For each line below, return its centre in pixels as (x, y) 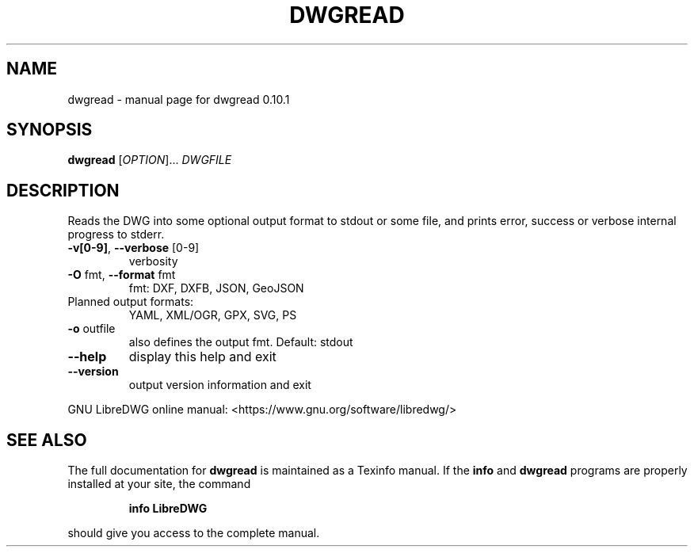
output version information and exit (220, 385)
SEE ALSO (47, 440)
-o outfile (92, 329)
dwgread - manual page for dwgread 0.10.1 (179, 99)
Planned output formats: (131, 302)
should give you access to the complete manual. (194, 533)
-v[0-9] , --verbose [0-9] (133, 248)
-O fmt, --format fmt (122, 275)
